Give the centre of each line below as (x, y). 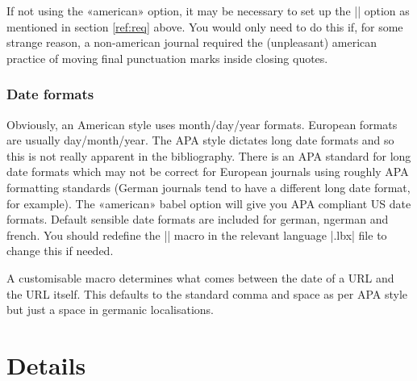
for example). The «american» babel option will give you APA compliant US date (209, 203)
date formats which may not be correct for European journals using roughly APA (208, 172)
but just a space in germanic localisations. (111, 310)
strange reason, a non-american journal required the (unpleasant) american (192, 42)
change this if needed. (60, 251)
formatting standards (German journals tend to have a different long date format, (208, 187)
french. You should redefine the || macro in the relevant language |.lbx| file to (197, 234)
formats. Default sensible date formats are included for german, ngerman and (198, 219)
